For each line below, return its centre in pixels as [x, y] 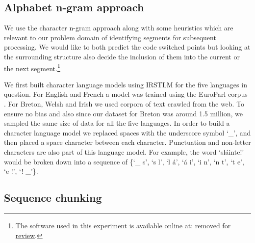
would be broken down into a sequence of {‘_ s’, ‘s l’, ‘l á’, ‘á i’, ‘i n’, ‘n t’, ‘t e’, [124, 161]
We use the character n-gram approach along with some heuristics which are [119, 28]
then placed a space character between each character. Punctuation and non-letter [127, 142]
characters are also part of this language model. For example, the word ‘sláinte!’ [124, 151]
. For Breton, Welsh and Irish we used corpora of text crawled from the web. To [124, 104]
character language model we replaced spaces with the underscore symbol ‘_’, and [127, 132]
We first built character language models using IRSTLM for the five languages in [126, 84]
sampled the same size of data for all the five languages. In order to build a [117, 123]
